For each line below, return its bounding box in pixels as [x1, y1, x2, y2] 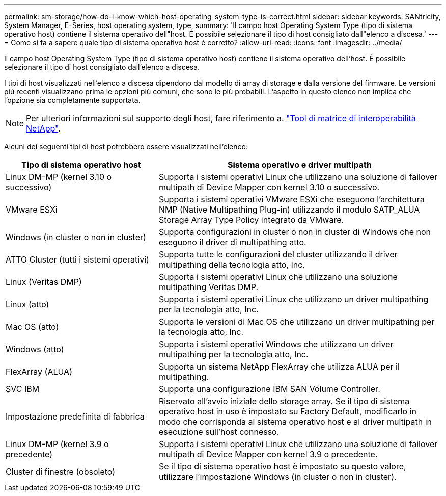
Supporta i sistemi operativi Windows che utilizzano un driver [158, 339, 394, 349]
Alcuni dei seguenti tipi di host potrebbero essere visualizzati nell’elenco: [4, 142, 248, 151]
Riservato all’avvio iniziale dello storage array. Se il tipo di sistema [158, 396, 410, 406]
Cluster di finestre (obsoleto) [6, 466, 116, 477]
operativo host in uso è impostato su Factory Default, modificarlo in [158, 406, 416, 416]
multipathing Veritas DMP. [158, 282, 258, 292]
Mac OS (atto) [6, 322, 59, 332]
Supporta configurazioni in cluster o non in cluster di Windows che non [158, 227, 431, 237]
